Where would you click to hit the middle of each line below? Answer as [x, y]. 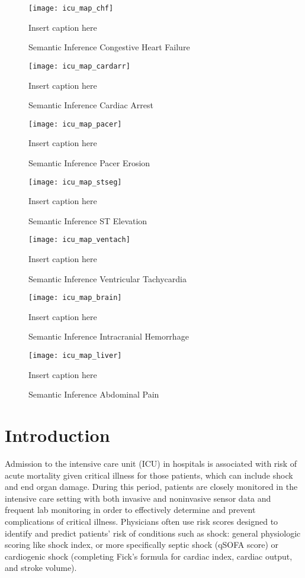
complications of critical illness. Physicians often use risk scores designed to [142, 521]
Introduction [57, 435]
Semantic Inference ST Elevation [88, 220]
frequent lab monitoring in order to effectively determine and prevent [130, 510]
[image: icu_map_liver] [75, 356]
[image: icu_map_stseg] [75, 182]
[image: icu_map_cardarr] [79, 66]
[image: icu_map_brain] [75, 298]
